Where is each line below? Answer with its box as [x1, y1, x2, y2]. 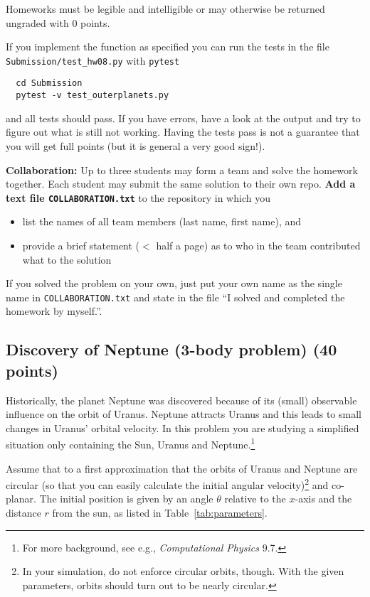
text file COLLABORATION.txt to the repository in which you [6, 190, 270, 205]
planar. [6, 491, 36, 506]
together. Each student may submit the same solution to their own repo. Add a [6, 176, 356, 191]
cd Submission [16, 78, 83, 89]
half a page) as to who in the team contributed [156, 237, 361, 252]
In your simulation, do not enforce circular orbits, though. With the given [22, 564, 344, 579]
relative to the [224, 491, 286, 506]
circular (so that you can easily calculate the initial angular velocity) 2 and [6, 475, 329, 492]
